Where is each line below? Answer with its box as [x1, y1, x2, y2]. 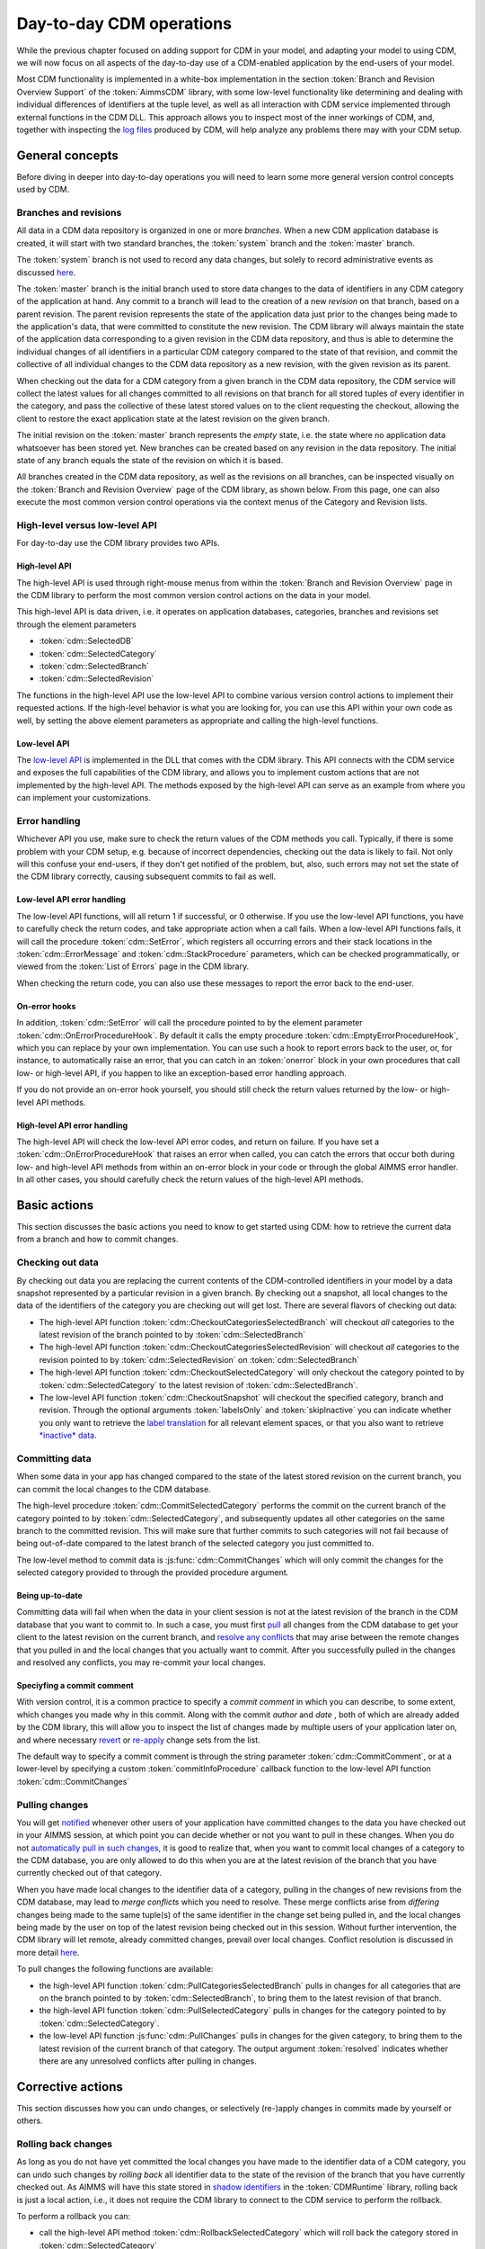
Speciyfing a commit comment [16, 1680, 134, 1691]
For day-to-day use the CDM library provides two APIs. [16, 538, 220, 549]
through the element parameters [16, 619, 137, 630]
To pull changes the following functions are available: [16, 1964, 214, 1975]
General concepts [16, 148, 119, 163]
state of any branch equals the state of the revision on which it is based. [16, 454, 284, 465]
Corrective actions [16, 2079, 123, 2094]
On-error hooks [16, 1000, 76, 1011]
